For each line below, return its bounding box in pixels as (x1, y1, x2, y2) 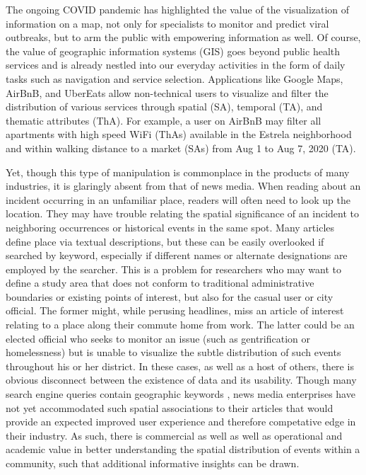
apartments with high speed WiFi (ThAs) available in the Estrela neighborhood (6, 127, 352, 142)
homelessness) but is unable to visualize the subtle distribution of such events (6, 345, 341, 360)
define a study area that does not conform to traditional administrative (6, 275, 314, 290)
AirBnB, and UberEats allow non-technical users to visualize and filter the (6, 85, 329, 100)
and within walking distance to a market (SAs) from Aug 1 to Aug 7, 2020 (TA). (6, 140, 356, 155)
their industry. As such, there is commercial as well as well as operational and (6, 428, 343, 442)
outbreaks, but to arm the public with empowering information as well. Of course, (6, 30, 361, 45)
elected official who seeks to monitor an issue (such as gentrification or (6, 331, 311, 345)
